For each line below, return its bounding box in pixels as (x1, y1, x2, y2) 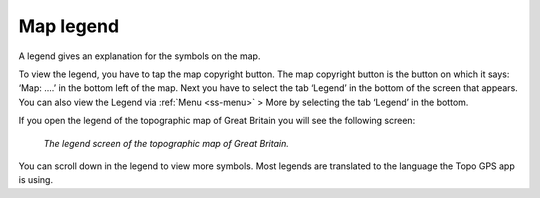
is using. (18, 174, 54, 186)
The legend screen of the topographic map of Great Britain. (43, 137, 289, 149)
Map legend (18, 15, 120, 37)
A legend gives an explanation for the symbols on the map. (18, 50, 261, 62)
